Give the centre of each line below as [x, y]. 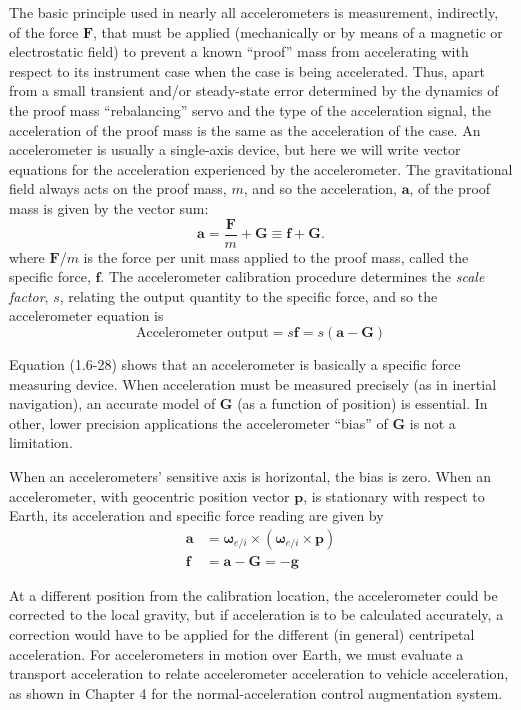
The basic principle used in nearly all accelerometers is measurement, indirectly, [254, 12]
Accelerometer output [202, 332]
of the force [44, 31]
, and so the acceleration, [320, 188]
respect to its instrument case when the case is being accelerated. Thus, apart [247, 70]
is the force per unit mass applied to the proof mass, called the [276, 256]
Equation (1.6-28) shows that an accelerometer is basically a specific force [235, 363]
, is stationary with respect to [394, 495]
